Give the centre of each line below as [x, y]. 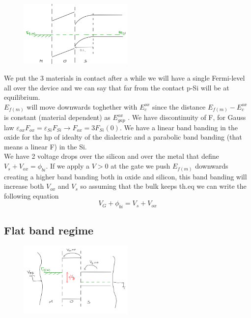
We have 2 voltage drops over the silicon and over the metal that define [112, 156]
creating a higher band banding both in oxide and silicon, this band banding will [125, 176]
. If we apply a [68, 166]
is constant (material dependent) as [57, 117]
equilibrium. [22, 97]
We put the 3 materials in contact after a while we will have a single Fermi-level [125, 77]
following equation [31, 195]
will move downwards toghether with [82, 106]
